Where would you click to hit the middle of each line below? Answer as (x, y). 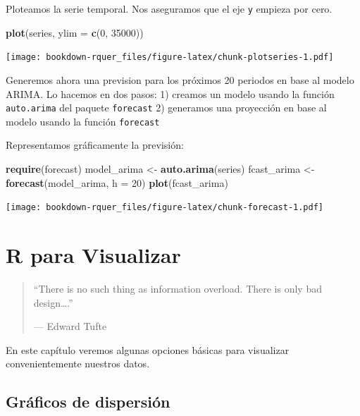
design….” (53, 302)
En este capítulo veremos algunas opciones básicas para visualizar (148, 349)
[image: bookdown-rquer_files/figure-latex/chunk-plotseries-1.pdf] (170, 57)
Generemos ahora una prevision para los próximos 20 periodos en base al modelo (180, 79)
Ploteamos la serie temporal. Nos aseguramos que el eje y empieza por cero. (169, 8)
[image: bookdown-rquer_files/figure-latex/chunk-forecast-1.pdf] (165, 208)
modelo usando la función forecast (83, 121)
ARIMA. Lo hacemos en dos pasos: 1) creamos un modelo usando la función (170, 93)
